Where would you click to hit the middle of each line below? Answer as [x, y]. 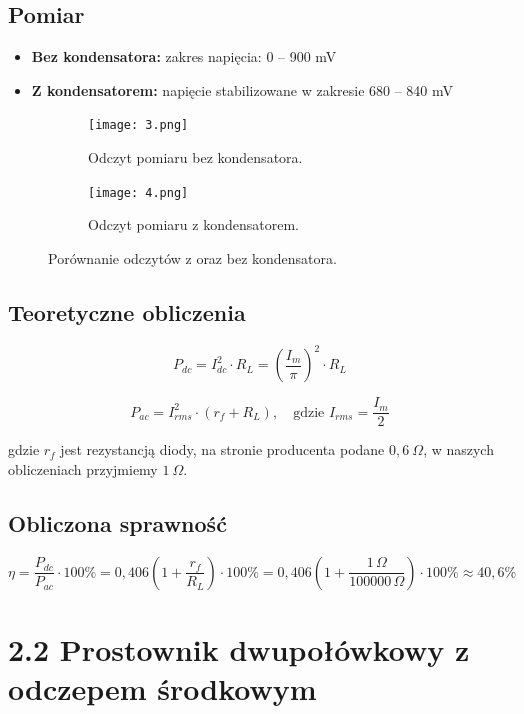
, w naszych [458, 449]
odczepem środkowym [162, 688]
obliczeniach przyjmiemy [83, 468]
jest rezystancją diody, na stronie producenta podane [222, 449]
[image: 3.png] [138, 125]
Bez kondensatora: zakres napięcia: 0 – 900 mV [184, 56]
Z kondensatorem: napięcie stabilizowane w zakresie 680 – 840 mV [242, 89]
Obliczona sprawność [117, 522]
